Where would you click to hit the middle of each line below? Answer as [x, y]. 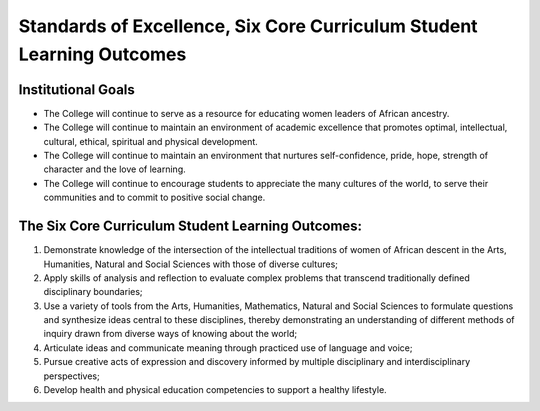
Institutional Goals [76, 89]
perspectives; [71, 376]
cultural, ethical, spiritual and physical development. [151, 141]
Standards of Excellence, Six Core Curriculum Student [248, 26]
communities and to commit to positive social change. [154, 197]
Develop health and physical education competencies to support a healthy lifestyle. [215, 390]
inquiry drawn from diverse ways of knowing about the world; [170, 334]
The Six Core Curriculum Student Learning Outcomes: [190, 226]
